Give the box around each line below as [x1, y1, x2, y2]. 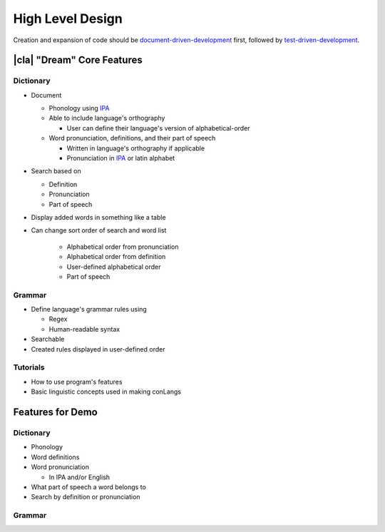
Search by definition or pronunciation [31, 493, 140, 501]
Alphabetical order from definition [66, 252, 166, 261]
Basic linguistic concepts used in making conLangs [31, 387, 182, 396]
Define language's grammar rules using [31, 305, 148, 314]
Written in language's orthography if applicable [66, 143, 205, 153]
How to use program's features [31, 377, 123, 386]
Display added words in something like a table [31, 213, 167, 221]
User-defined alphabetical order [66, 262, 161, 271]
